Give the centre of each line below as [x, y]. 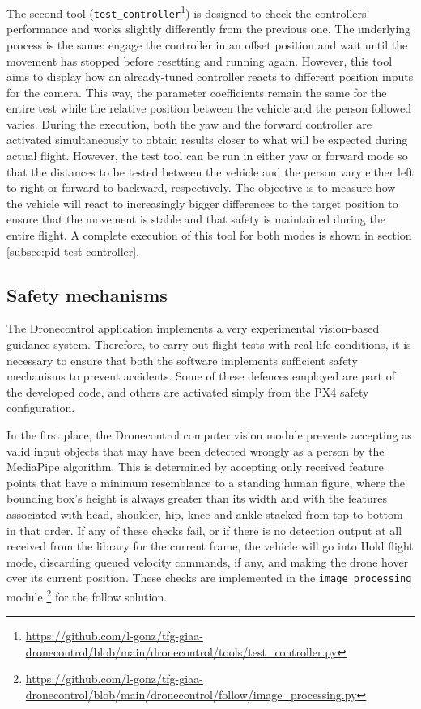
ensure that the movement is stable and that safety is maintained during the [196, 219]
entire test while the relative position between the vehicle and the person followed [209, 108]
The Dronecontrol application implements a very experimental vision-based [193, 328]
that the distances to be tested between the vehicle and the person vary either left [210, 171]
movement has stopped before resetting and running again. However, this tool [200, 60]
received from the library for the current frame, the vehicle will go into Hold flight [210, 546]
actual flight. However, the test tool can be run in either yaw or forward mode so [207, 156]
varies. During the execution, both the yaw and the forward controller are [189, 123]
